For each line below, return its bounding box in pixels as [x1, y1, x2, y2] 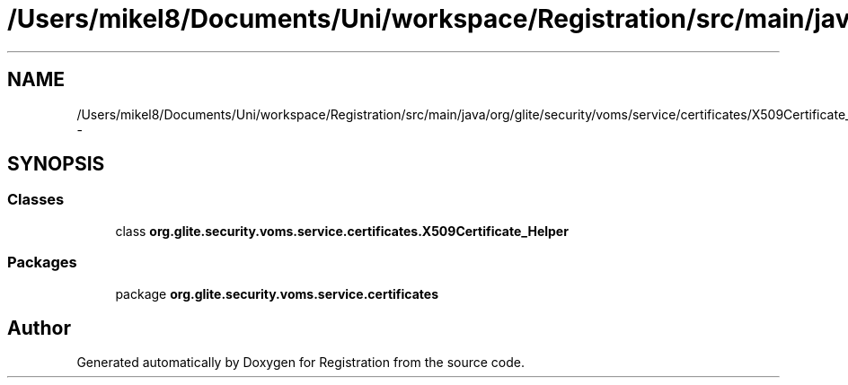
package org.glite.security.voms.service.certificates [115, 285, 438, 302]
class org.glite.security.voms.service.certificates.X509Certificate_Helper [115, 223, 569, 239]
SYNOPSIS [7, 153, 105, 176]
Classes [7, 190, 65, 209]
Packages [7, 253, 77, 272]
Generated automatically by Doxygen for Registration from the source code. [76, 354, 526, 371]
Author [7, 316, 71, 339]
